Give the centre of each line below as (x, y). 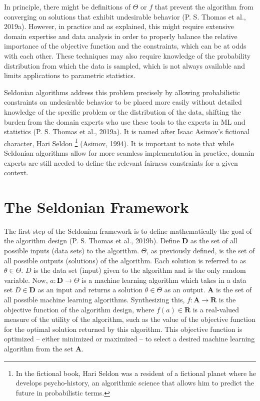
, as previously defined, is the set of (201, 251)
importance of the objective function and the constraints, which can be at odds (125, 46)
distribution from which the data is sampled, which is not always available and (124, 65)
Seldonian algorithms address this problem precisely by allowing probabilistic (122, 92)
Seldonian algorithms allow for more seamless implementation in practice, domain (129, 152)
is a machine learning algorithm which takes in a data (164, 280)
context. (16, 172)
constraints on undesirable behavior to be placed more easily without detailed (123, 102)
